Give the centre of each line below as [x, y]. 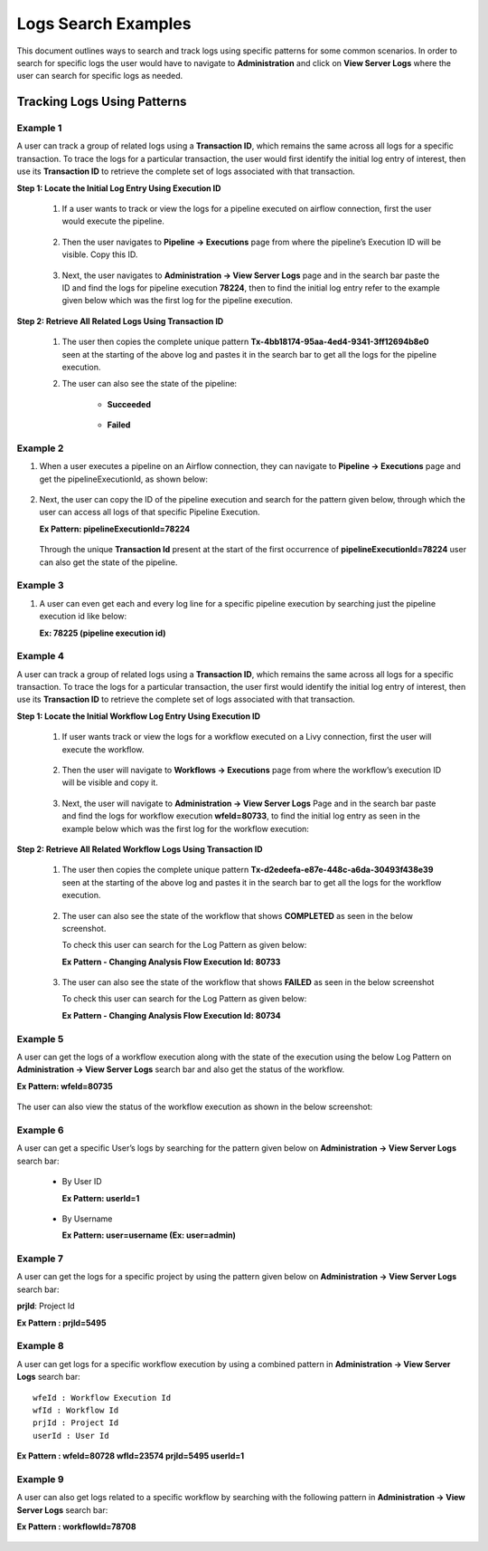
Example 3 [40, 586]
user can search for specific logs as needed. [100, 76]
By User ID [82, 1182]
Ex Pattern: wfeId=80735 [65, 1086]
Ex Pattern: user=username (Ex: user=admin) [149, 1235]
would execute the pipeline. [113, 221]
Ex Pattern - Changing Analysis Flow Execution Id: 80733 [171, 962]
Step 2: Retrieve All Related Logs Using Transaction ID [120, 321]
